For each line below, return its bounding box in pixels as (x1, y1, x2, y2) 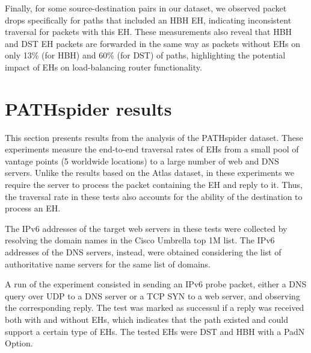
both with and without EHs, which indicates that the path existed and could (5, 313, 289, 325)
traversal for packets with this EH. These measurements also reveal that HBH (5, 25, 292, 38)
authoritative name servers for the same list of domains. (5, 257, 211, 270)
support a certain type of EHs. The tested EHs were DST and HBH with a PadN (5, 325, 305, 337)
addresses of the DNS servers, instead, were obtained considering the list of (5, 246, 282, 258)
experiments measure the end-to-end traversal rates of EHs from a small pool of (5, 143, 299, 155)
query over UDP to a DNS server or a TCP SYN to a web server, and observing (5, 289, 300, 302)
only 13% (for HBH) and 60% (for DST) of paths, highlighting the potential (5, 49, 286, 61)
